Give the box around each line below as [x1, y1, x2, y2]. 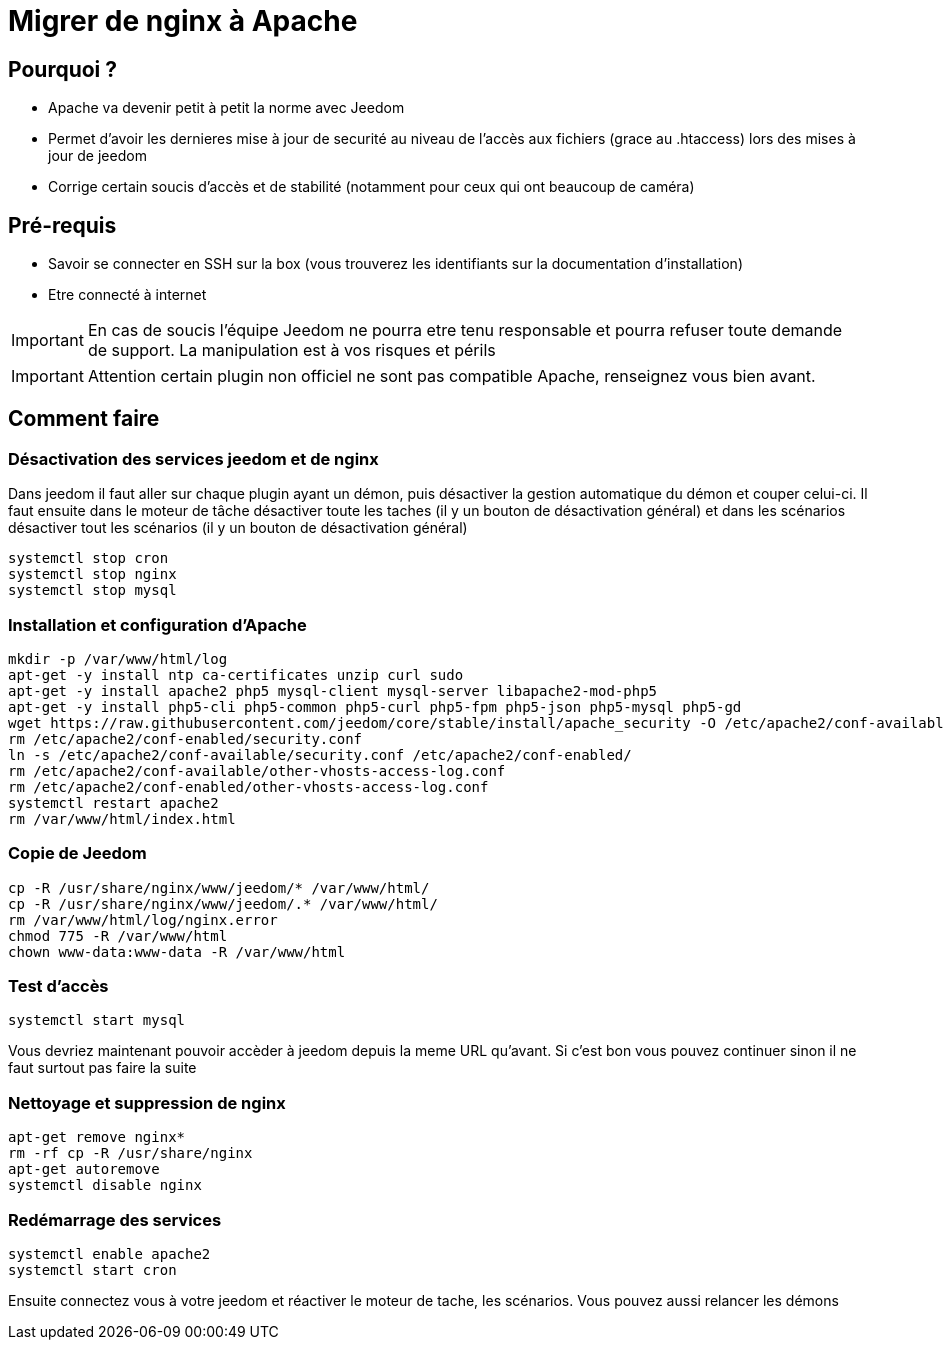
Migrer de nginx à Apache [8, 4, 358, 38]
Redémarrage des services [8, 1209, 222, 1230]
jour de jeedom [48, 147, 147, 165]
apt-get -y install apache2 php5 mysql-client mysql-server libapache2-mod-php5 [8, 682, 658, 699]
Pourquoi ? [8, 56, 118, 82]
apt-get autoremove [8, 1161, 160, 1178]
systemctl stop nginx [8, 566, 177, 583]
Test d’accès [8, 976, 109, 997]
